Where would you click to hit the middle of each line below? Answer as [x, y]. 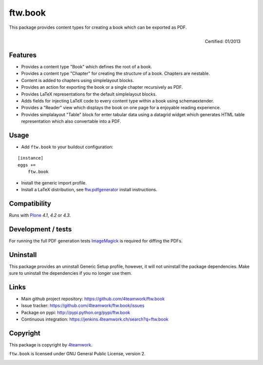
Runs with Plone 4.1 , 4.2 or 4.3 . [40, 215]
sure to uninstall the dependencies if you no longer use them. [71, 273]
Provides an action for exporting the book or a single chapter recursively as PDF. [102, 87]
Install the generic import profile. [54, 182]
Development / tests [40, 229]
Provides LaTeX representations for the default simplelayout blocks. [89, 94]
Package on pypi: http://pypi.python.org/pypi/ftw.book [76, 312]
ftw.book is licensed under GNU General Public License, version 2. [77, 354]
